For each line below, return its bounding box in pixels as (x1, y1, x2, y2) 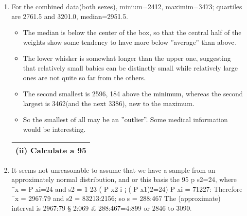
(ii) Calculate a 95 (15, 144, 87, 156)
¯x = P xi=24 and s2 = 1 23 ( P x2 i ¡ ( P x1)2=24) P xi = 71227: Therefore (11, 183, 243, 194)
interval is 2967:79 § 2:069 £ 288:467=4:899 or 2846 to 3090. (11, 202, 192, 213)
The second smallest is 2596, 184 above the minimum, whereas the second (23, 89, 243, 99)
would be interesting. (23, 124, 86, 134)
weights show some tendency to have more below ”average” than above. (23, 36, 236, 47)
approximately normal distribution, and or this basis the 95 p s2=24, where (11, 174, 237, 184)
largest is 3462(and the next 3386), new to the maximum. (23, 98, 194, 108)
